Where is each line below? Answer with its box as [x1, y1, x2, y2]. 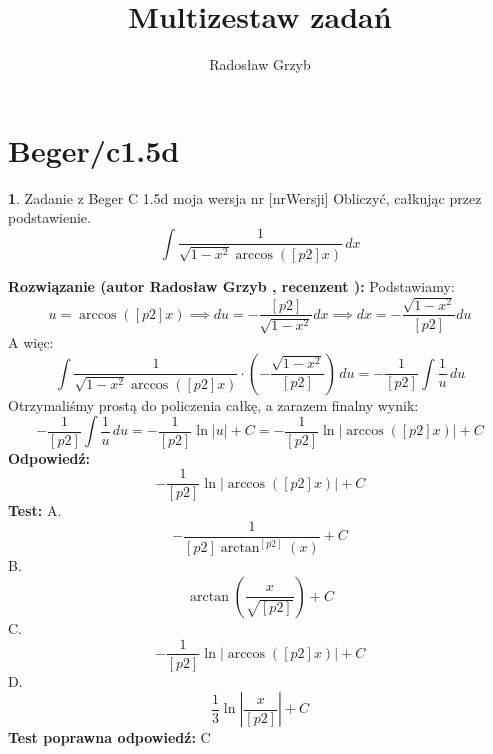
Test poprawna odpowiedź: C [8, 727, 211, 748]
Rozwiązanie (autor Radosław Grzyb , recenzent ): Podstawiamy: [8, 276, 455, 297]
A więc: [8, 331, 54, 352]
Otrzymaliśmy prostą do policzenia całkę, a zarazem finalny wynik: [8, 394, 419, 415]
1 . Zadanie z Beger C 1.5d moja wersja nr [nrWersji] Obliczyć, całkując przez [8, 187, 482, 208]
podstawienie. [8, 207, 91, 228]
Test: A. [8, 500, 62, 521]
